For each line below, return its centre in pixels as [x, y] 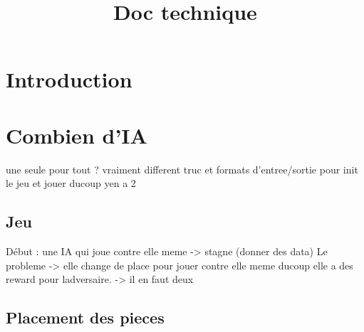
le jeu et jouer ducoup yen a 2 [71, 183]
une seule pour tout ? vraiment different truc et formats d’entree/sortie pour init [182, 169]
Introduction [69, 79]
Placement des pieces [85, 317]
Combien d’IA [77, 135]
